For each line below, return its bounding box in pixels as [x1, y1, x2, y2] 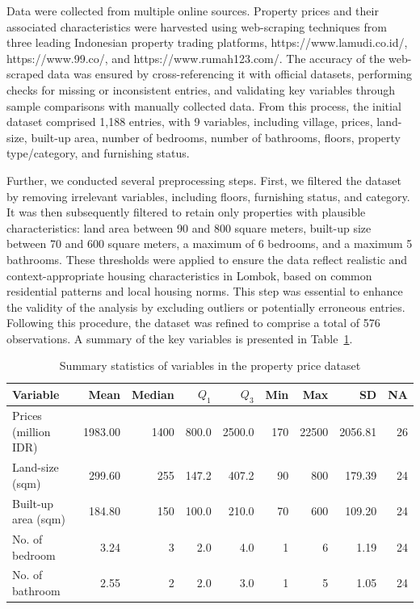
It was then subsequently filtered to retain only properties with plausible [6, 204, 366, 220]
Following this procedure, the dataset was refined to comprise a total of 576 [6, 314, 380, 331]
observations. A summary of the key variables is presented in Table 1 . [6, 330, 353, 346]
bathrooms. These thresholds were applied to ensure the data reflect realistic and [6, 250, 408, 267]
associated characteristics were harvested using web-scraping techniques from [6, 18, 387, 35]
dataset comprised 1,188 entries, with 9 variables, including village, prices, [6, 113, 373, 130]
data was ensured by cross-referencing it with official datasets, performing [48, 65, 413, 82]
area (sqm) [12, 510, 65, 527]
